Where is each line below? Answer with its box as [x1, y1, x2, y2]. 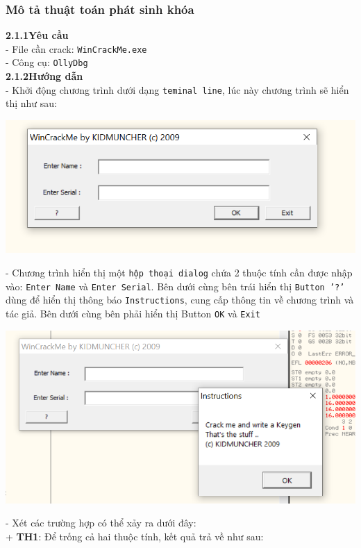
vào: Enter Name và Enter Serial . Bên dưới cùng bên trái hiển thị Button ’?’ [6, 279, 345, 293]
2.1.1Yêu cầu [6, 28, 69, 42]
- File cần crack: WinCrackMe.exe [6, 41, 147, 56]
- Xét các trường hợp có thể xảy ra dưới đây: [6, 515, 196, 530]
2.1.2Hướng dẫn [6, 69, 83, 83]
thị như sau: [6, 96, 57, 110]
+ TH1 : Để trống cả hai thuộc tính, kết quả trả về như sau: [6, 529, 264, 543]
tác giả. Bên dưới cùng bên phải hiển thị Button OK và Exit [6, 306, 260, 320]
